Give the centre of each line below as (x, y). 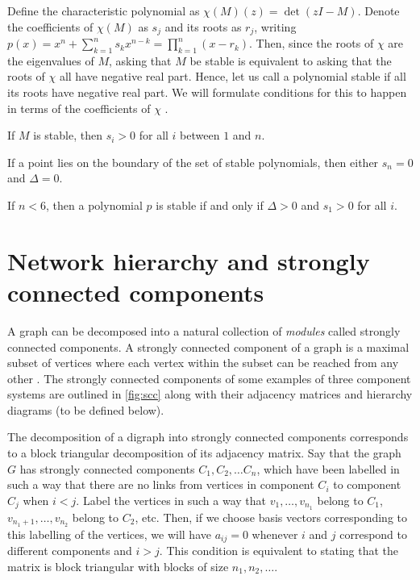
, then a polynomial (94, 205)
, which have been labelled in (328, 468)
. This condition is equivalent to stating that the (279, 551)
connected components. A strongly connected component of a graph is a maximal (208, 346)
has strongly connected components (107, 468)
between (200, 135)
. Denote (378, 10)
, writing (275, 26)
